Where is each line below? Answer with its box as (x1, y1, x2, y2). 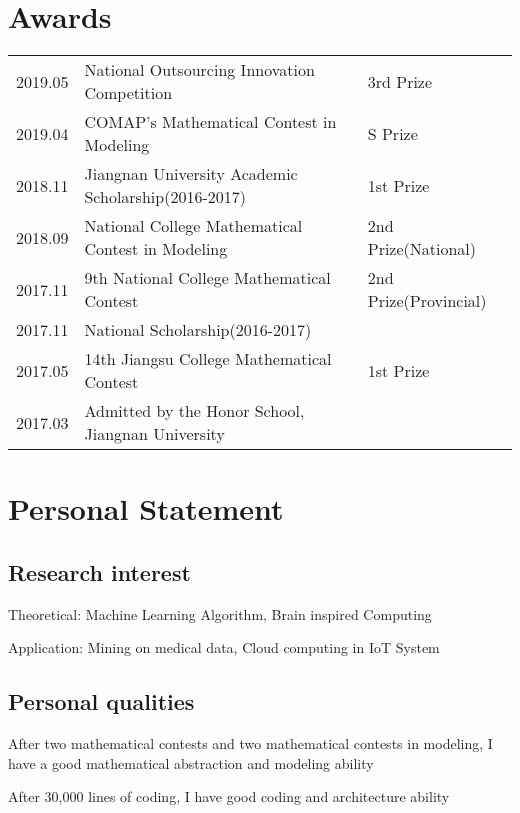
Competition (84, 81, 173, 105)
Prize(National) (367, 237, 477, 261)
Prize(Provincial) (367, 289, 487, 313)
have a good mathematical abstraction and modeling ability (8, 752, 374, 773)
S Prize (367, 121, 418, 145)
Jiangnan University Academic (84, 162, 298, 186)
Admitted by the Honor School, (84, 399, 305, 423)
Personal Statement (8, 488, 284, 529)
